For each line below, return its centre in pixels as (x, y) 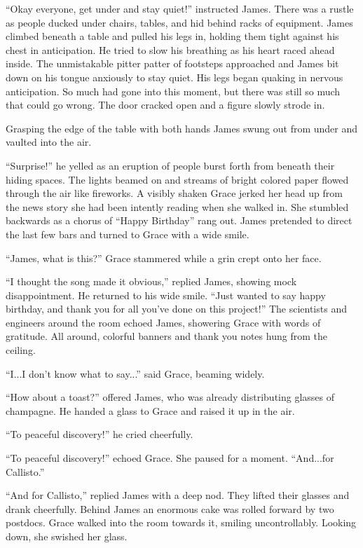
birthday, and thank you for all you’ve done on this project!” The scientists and (176, 309)
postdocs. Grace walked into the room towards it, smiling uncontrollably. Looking (181, 522)
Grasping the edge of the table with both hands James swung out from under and (182, 128)
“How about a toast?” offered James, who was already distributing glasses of (170, 397)
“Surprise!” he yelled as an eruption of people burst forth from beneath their (170, 165)
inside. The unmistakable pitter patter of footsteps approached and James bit (172, 63)
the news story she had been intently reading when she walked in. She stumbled (177, 206)
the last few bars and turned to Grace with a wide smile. (128, 234)
